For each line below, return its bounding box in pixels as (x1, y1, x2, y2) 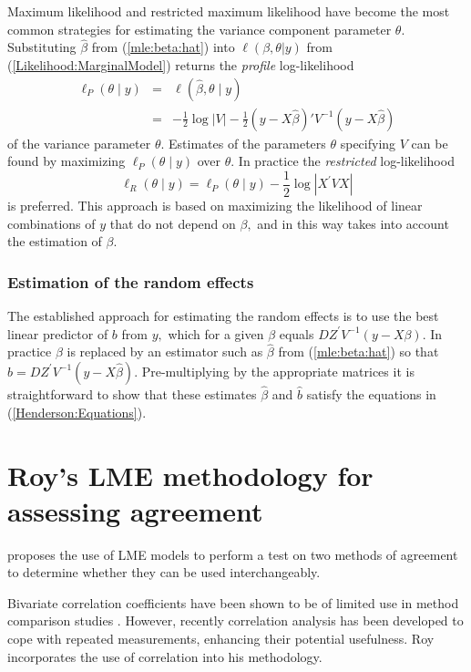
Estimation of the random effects (7, 270, 254, 293)
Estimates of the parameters (169, 133, 326, 152)
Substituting (7, 37, 77, 57)
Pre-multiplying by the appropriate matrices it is (141, 361, 415, 380)
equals (279, 324, 314, 343)
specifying (340, 133, 396, 152)
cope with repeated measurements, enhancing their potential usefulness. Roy (7, 629, 435, 647)
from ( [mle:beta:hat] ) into (91, 37, 235, 57)
